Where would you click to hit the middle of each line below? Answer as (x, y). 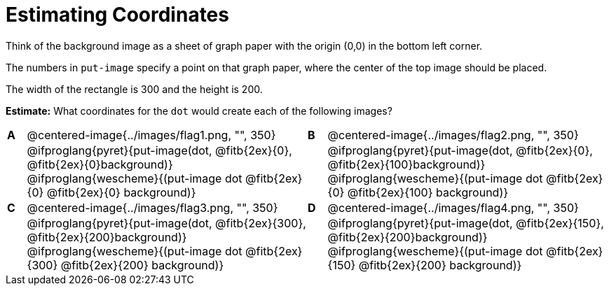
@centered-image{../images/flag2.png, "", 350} (453, 135)
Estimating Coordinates (117, 15)
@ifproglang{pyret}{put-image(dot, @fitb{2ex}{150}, (466, 223)
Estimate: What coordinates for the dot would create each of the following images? (199, 111)
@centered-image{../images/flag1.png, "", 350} (151, 135)
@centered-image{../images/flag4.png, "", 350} (453, 207)
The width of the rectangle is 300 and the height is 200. (134, 89)
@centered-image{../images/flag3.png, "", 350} (152, 207)
